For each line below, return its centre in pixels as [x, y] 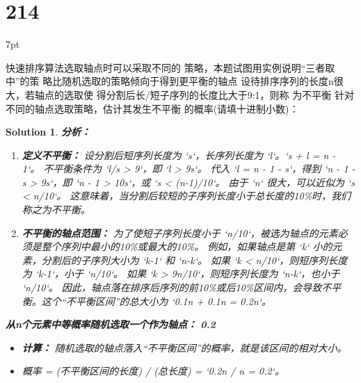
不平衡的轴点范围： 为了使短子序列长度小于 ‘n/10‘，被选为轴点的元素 [180, 233]
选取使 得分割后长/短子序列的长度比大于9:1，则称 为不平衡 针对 [209, 94]
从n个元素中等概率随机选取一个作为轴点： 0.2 [111, 324]
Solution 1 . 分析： [48, 132]
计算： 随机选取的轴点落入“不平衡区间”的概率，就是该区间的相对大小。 [184, 347]
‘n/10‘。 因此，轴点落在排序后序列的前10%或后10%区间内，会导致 [172, 287]
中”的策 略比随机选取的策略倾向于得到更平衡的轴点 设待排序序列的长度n [170, 81]
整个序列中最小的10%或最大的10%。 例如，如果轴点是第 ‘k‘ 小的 [187, 246]
